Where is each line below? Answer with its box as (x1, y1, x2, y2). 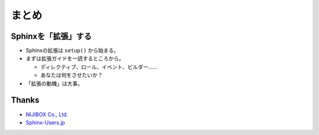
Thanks (11, 95, 40, 106)
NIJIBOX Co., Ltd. (25, 111, 69, 118)
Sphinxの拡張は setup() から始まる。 (25, 47, 119, 54)
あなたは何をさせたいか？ (40, 71, 103, 79)
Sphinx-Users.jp (25, 118, 65, 126)
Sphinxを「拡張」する (11, 31, 92, 41)
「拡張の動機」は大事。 (25, 80, 83, 87)
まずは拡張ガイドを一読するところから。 (25, 55, 124, 62)
